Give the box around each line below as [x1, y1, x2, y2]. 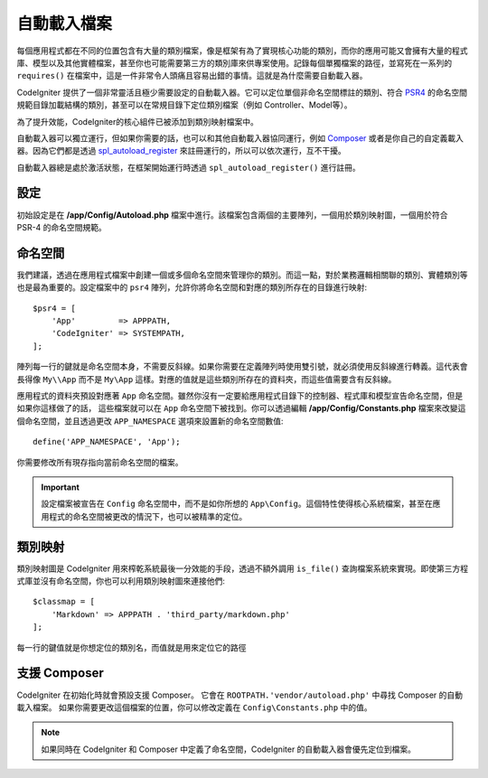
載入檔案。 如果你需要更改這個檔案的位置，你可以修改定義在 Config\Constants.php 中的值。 [16, 701, 372, 713]
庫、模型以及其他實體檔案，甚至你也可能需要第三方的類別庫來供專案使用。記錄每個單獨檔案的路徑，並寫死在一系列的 [16, 57, 452, 68]
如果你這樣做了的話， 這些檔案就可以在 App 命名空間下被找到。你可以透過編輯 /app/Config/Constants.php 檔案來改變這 [16, 403, 466, 414]
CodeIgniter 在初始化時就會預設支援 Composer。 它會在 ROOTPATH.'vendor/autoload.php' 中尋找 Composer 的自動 [16, 689, 464, 700]
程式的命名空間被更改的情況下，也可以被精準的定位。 [48, 511, 248, 521]
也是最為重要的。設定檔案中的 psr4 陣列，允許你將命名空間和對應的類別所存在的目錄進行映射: [16, 282, 368, 293]
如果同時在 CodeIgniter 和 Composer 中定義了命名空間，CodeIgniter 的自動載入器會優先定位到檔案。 [41, 744, 416, 755]
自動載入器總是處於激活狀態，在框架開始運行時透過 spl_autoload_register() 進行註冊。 [16, 162, 361, 173]
